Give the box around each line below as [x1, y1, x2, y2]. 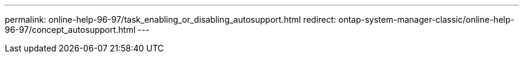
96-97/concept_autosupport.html [5, 25, 136, 35]
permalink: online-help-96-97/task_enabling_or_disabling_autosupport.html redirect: [5, 14, 336, 25]
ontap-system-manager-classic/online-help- [338, 14, 514, 25]
